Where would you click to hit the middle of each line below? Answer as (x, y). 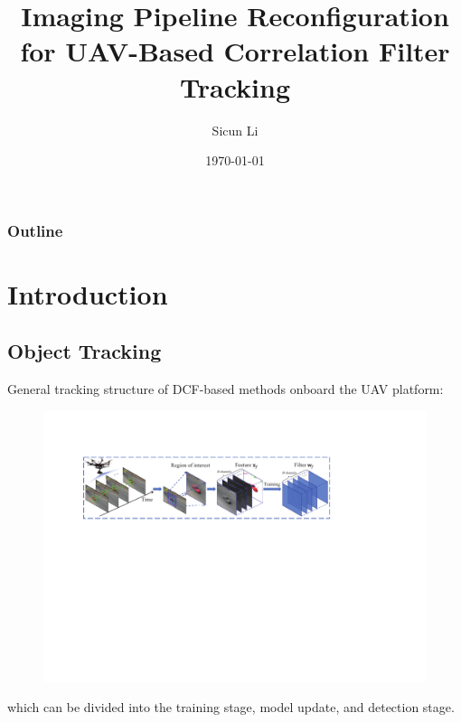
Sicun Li (235, 130)
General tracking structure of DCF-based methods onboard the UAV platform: (226, 389)
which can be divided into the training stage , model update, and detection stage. (231, 707)
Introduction (88, 293)
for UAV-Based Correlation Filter (235, 51)
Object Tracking (85, 351)
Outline (35, 230)
